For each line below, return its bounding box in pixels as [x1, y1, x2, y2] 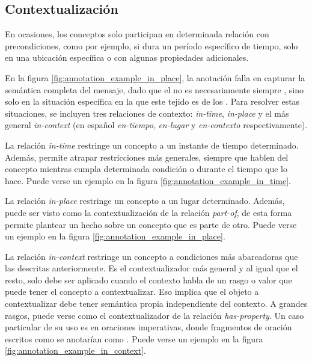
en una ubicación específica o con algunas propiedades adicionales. [5, 51, 249, 64]
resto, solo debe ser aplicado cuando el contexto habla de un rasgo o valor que [5, 273, 292, 286]
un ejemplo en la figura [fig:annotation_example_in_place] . [5, 230, 225, 242]
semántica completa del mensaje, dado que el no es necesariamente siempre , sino [5, 83, 304, 96]
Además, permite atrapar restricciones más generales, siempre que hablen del [5, 150, 289, 163]
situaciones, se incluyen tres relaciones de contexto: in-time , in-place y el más [5, 106, 289, 119]
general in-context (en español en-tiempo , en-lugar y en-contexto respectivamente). [5, 119, 308, 131]
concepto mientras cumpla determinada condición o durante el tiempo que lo [5, 162, 287, 175]
